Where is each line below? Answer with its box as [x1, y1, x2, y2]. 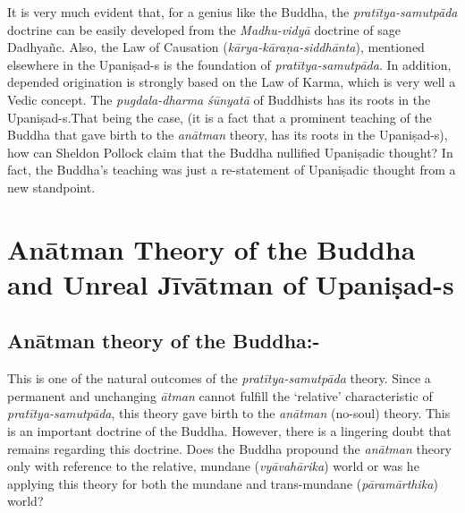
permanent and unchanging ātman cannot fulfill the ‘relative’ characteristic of [7, 386, 433, 405]
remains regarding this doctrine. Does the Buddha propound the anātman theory [7, 439, 452, 457]
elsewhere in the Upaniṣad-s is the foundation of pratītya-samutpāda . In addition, [7, 55, 452, 73]
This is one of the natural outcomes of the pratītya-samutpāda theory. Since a [7, 369, 431, 388]
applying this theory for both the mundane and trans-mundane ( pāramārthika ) [7, 474, 438, 492]
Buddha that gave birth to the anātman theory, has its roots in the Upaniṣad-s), [7, 125, 448, 144]
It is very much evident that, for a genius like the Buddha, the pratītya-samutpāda [7, 3, 458, 21]
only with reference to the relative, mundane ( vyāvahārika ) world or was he [7, 457, 419, 475]
